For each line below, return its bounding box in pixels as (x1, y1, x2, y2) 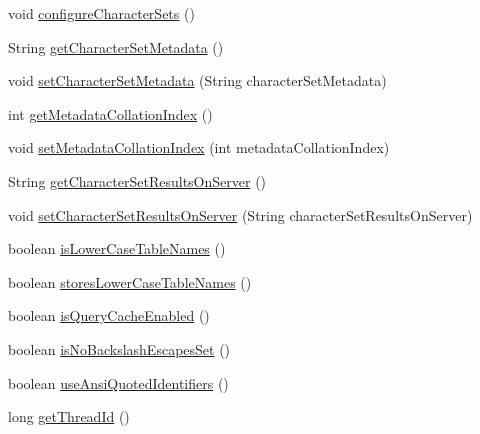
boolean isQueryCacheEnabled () (8, 305, 210, 326)
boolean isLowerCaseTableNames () (8, 238, 226, 259)
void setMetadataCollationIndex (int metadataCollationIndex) (8, 137, 390, 158)
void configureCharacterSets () (8, 3, 195, 23)
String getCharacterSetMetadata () (8, 36, 224, 57)
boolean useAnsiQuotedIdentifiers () (8, 372, 229, 393)
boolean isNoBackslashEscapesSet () (8, 338, 231, 359)
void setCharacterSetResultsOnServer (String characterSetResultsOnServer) (8, 204, 473, 225)
